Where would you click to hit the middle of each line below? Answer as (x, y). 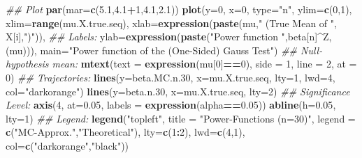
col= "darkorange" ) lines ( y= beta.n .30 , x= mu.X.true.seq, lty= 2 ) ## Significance (178, 91)
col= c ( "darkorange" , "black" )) (67, 145)
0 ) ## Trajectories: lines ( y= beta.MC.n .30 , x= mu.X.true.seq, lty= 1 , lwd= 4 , (171, 77)
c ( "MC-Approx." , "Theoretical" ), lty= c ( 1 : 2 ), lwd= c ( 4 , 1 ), (125, 132)
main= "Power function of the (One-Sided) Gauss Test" (157, 50)
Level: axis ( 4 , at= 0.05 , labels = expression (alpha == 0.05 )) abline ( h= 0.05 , (171, 105)
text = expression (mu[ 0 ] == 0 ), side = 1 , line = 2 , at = (235, 64)
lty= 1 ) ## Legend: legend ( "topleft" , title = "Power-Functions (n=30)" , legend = (181, 118)
